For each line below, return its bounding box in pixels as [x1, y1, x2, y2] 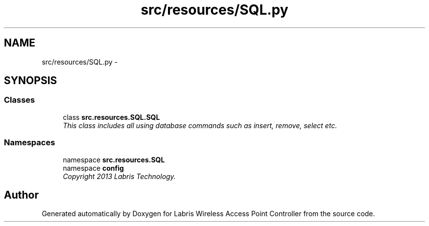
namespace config [63, 163, 124, 172]
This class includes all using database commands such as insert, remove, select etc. [63, 121, 337, 130]
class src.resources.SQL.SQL [63, 113, 160, 121]
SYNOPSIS [4, 74, 57, 87]
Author [4, 188, 39, 201]
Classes [4, 95, 35, 105]
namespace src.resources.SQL [63, 155, 165, 164]
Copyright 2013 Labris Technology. [63, 172, 176, 181]
